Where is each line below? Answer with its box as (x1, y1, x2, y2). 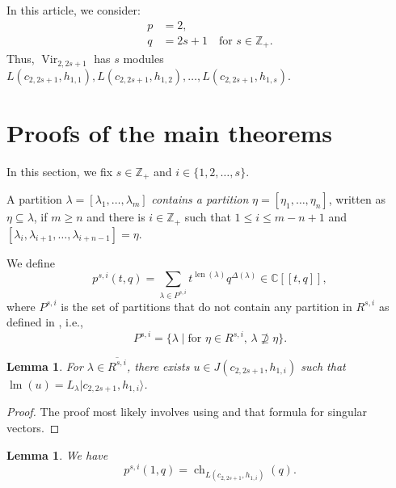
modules (123, 50, 164, 67)
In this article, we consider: (6, 2, 141, 18)
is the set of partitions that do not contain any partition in (61, 297, 352, 314)
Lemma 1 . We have (6, 446, 108, 463)
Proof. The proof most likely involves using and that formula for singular (6, 403, 368, 420)
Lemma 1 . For (6, 357, 83, 374)
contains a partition (151, 191, 249, 208)
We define (6, 254, 55, 271)
